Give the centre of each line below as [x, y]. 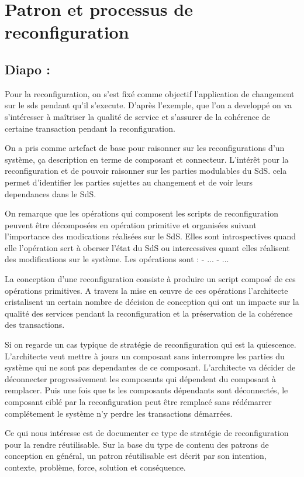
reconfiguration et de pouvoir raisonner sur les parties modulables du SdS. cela [146, 171]
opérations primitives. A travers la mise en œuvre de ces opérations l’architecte [146, 290]
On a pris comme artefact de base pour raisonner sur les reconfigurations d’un [145, 148]
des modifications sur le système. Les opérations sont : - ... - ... [117, 259]
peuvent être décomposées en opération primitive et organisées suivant [131, 224]
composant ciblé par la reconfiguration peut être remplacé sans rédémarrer [138, 402]
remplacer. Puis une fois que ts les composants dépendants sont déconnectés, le [146, 390]
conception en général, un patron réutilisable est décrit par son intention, [136, 456]
